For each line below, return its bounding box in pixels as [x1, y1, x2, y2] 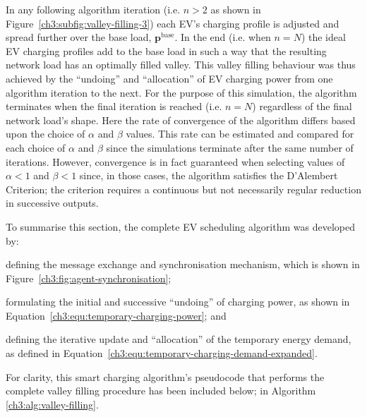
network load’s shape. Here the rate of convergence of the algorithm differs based [6, 112, 356, 127]
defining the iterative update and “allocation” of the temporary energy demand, [6, 332, 351, 346]
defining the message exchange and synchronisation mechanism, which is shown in [6, 257, 360, 272]
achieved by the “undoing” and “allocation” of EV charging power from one [6, 71, 333, 85]
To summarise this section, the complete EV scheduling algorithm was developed [6, 219, 355, 234]
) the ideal [301, 30, 346, 44]
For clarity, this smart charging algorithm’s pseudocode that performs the [6, 369, 325, 384]
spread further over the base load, [6, 30, 152, 44]
